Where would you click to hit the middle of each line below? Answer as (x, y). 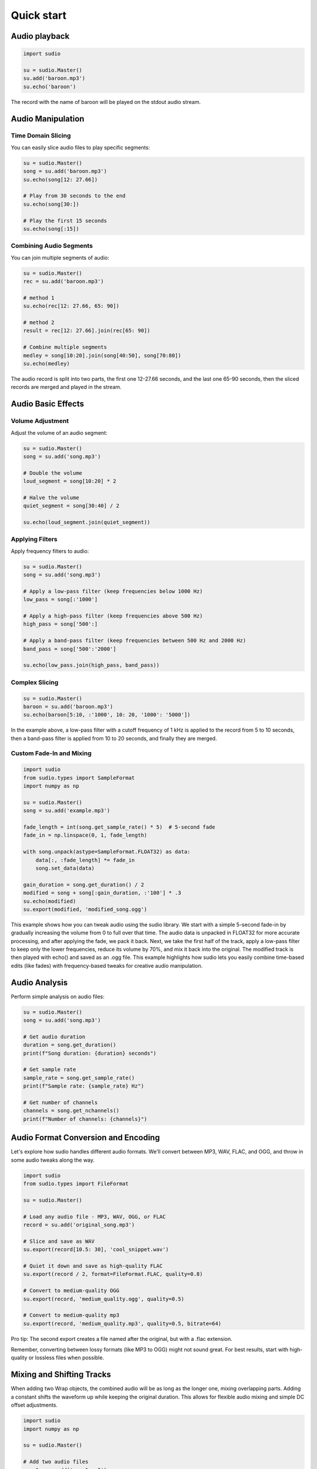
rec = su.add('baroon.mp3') (63, 281)
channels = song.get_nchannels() (71, 1111)
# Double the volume (53, 473)
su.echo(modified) (50, 901)
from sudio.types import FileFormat (76, 1184)
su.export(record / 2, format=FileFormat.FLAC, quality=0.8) (113, 1274)
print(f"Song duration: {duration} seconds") (90, 1053)
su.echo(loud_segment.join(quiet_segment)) (87, 522)
